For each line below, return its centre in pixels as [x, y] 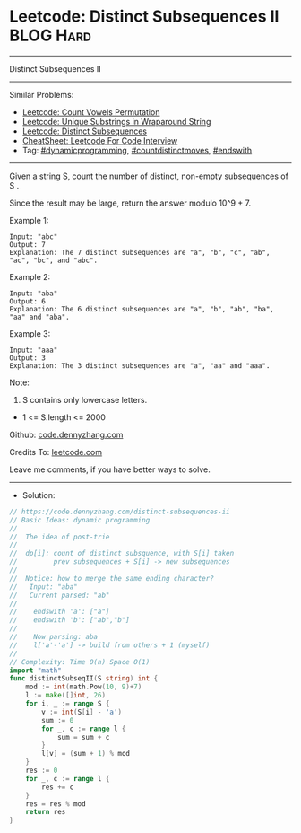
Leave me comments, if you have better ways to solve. [110, 469]
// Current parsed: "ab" [60, 595]
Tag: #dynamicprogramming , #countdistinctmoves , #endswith [137, 150]
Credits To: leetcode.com [56, 452]
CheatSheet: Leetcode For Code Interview [100, 140]
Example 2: [30, 276]
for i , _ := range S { [68, 704]
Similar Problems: [42, 94]
